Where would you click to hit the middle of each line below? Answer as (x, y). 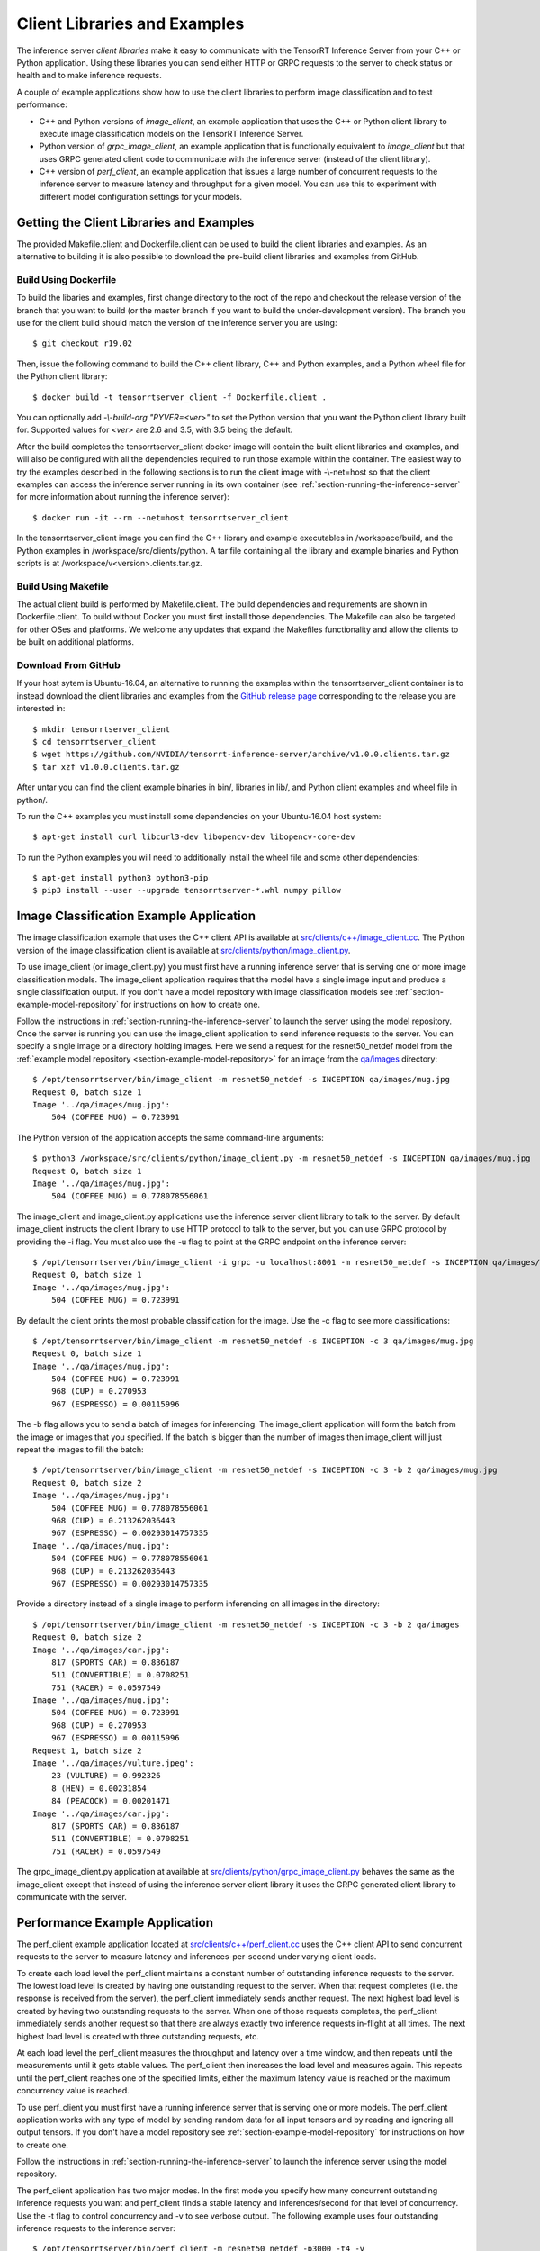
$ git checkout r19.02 (83, 344)
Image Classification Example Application (136, 916)
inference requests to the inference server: (96, 2228)
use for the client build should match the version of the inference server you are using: (177, 323)
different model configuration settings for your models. (141, 196)
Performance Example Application (115, 1922)
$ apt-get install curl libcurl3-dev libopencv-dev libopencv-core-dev (194, 837)
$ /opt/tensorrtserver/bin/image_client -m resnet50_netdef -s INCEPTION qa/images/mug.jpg (241, 1080)
